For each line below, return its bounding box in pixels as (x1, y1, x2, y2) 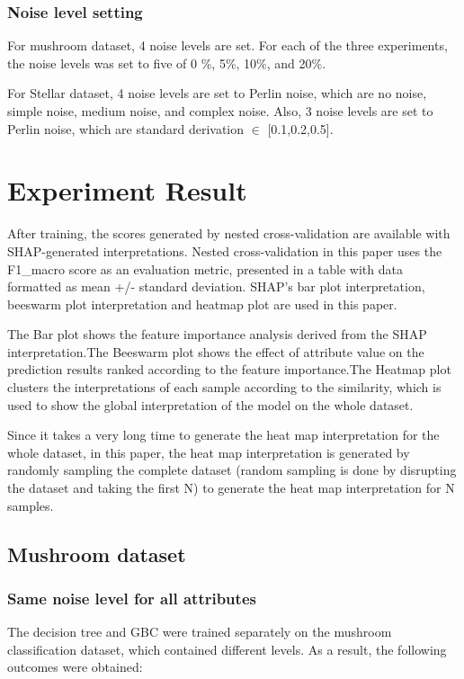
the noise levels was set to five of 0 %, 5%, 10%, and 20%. (7, 53, 326, 72)
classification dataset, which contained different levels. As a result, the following (7, 639, 447, 658)
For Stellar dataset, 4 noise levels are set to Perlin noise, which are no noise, (7, 84, 427, 103)
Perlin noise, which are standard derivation (7, 119, 245, 138)
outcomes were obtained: (7, 657, 143, 676)
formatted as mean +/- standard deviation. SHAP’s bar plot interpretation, (7, 277, 425, 296)
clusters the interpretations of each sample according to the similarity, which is (7, 378, 442, 397)
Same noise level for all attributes (7, 586, 256, 609)
